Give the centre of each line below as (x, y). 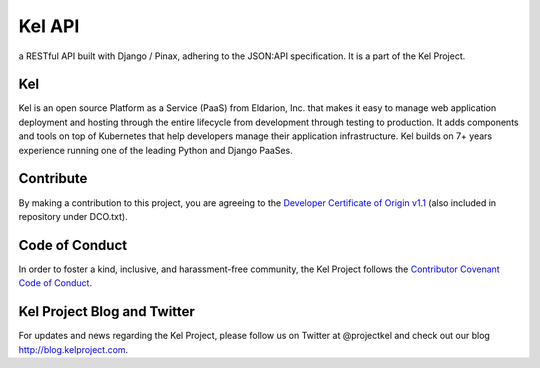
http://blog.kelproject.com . (73, 349)
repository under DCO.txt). (73, 216)
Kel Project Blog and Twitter (106, 311)
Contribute (53, 178)
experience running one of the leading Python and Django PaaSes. (156, 150)
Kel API (49, 26)
